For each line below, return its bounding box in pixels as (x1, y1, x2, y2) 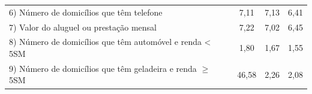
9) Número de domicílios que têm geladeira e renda (9, 62, 197, 74)
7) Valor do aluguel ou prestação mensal (9, 20, 157, 33)
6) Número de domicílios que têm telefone (9, 5, 163, 18)
